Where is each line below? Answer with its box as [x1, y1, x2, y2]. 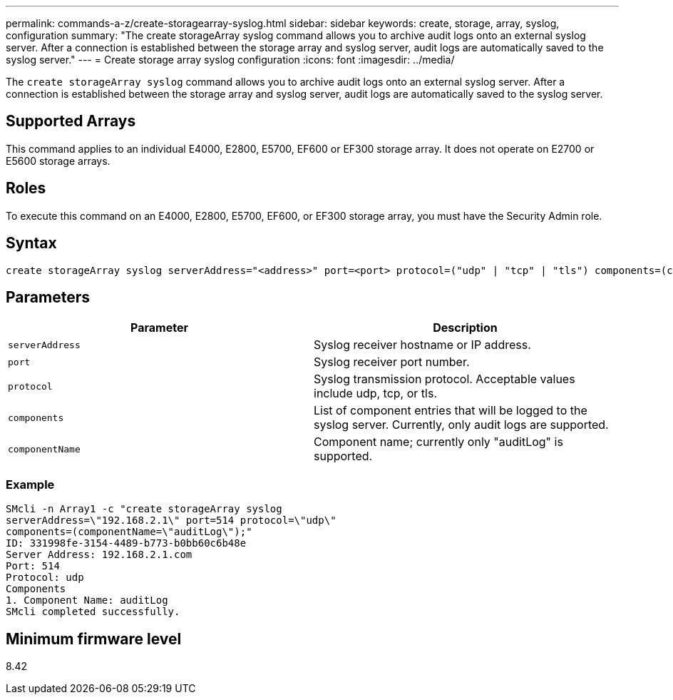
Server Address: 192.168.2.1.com [6, 549, 192, 561]
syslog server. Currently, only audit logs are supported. [314, 417, 609, 432]
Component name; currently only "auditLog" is [314, 435, 563, 450]
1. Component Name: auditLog [6, 594, 168, 607]
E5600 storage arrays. [6, 154, 111, 167]
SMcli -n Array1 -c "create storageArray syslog [6, 503, 282, 515]
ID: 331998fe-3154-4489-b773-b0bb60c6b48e [6, 537, 247, 549]
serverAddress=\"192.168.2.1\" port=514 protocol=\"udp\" [6, 514, 336, 527]
